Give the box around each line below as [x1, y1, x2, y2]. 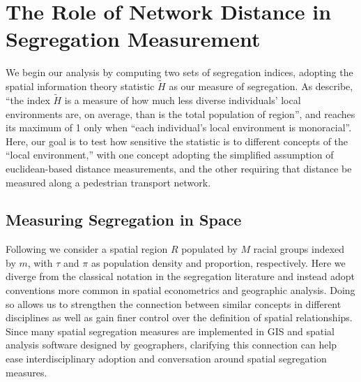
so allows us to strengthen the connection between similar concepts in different [6, 296, 341, 311]
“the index [6, 92, 50, 107]
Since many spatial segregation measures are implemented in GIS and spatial [6, 323, 335, 338]
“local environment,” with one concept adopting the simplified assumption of [6, 147, 334, 162]
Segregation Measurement [6, 24, 261, 53]
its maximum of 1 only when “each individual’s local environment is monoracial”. [6, 120, 352, 135]
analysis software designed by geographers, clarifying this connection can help [6, 337, 337, 352]
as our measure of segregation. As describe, [169, 79, 353, 94]
